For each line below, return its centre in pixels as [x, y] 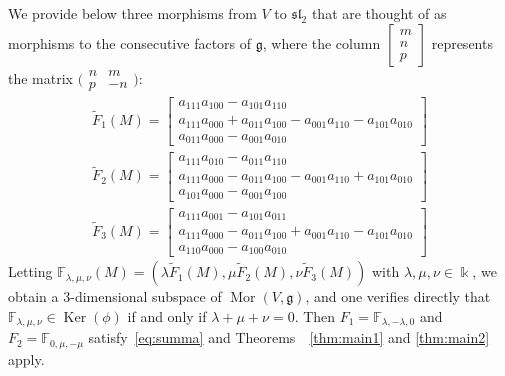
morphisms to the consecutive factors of [130, 42]
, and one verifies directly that [398, 296]
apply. [26, 358]
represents [462, 42]
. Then [315, 315]
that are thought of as [379, 13]
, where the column [321, 42]
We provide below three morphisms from [132, 13]
